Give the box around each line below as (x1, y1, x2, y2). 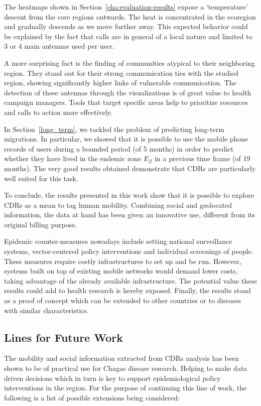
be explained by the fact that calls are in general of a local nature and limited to (4, 31, 252, 41)
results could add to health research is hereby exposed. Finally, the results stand (4, 285, 251, 296)
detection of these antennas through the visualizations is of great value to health (4, 87, 251, 97)
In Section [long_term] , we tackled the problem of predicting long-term (4, 123, 224, 134)
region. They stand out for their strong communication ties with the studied (4, 67, 238, 78)
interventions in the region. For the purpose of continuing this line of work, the (4, 382, 247, 393)
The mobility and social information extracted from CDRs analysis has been (4, 353, 239, 363)
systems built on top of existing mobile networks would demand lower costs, (4, 265, 238, 276)
